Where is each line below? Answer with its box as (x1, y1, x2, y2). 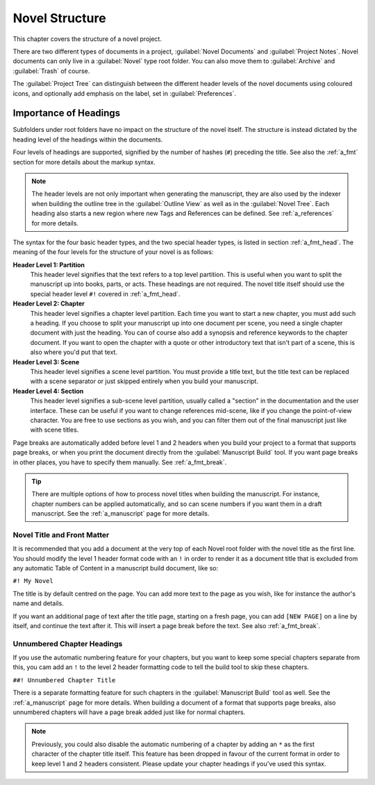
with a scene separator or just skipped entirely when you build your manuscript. (30, 377, 258, 385)
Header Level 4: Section (12, 387, 84, 395)
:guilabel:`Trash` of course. (12, 67, 90, 75)
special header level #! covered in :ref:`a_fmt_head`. (30, 289, 181, 298)
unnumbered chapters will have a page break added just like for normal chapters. (12, 708, 246, 716)
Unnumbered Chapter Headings (12, 639, 123, 648)
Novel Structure (12, 10, 107, 26)
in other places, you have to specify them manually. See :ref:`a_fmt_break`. (12, 458, 227, 466)
